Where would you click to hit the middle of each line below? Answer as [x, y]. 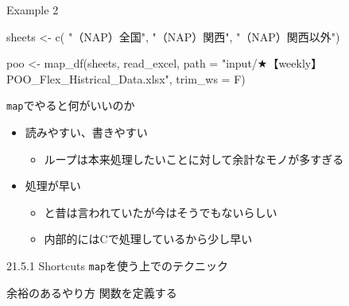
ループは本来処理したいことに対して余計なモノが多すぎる [194, 159]
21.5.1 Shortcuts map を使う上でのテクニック [118, 265]
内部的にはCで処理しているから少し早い [148, 239]
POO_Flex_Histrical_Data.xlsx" [88, 78]
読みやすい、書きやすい [86, 132]
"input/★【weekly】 [272, 63]
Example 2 [33, 10]
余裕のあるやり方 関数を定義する [92, 292]
